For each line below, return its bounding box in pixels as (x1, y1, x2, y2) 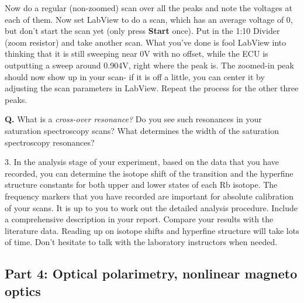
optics (5, 281, 41, 299)
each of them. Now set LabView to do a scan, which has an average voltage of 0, (5, 13, 293, 25)
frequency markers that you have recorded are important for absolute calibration (5, 190, 294, 202)
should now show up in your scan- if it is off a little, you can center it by (5, 70, 265, 82)
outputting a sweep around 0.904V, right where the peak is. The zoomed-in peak (5, 58, 294, 71)
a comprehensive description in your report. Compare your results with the (5, 213, 274, 225)
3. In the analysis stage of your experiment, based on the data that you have (5, 156, 279, 168)
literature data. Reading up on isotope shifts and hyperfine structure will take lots (5, 224, 299, 236)
